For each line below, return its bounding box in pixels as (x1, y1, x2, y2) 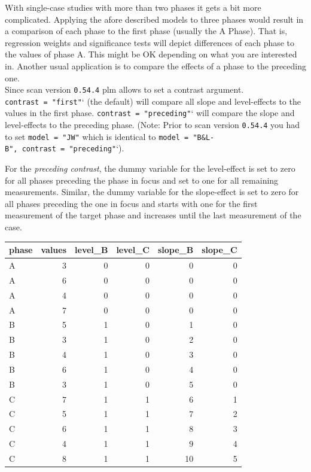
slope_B (157, 243, 194, 256)
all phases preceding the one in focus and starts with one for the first (5, 197, 258, 209)
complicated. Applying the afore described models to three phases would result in (5, 13, 304, 25)
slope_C (202, 243, 237, 256)
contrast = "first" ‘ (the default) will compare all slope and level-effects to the (5, 95, 301, 107)
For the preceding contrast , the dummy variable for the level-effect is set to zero (5, 162, 295, 175)
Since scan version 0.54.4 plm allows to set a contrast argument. (5, 83, 244, 96)
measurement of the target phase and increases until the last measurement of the (5, 209, 301, 221)
